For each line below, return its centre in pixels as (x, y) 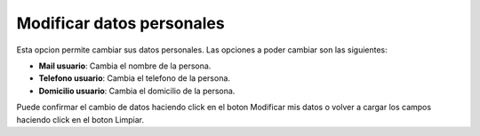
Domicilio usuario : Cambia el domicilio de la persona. (137, 91)
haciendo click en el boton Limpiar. (80, 119)
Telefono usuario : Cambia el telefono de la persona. (135, 78)
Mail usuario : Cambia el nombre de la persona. (125, 66)
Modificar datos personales (121, 23)
